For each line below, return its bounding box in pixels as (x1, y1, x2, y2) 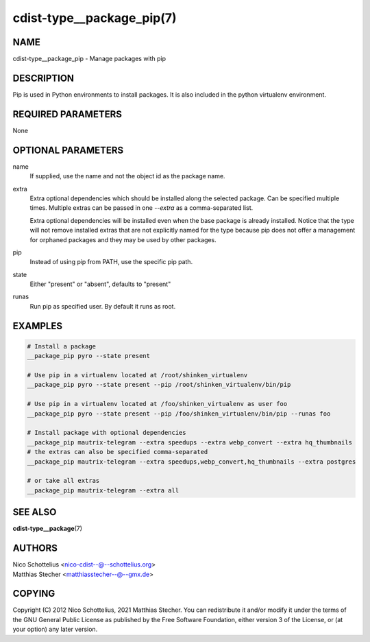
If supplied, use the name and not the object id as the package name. (29, 172, 225, 180)
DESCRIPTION (12, 72, 75, 84)
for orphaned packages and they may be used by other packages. (29, 235, 217, 243)
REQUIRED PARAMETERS (12, 108, 123, 120)
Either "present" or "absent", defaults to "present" (29, 280, 171, 288)
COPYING (12, 588, 56, 599)
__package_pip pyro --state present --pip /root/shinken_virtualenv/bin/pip (27, 381, 291, 389)
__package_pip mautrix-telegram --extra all (27, 486, 180, 494)
